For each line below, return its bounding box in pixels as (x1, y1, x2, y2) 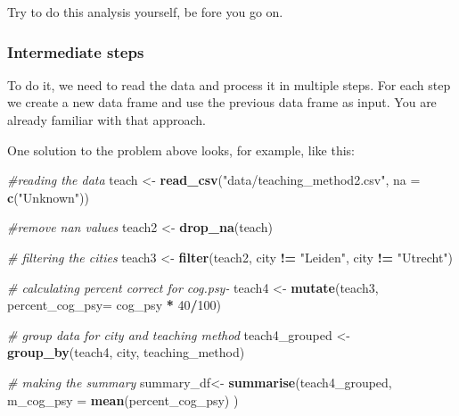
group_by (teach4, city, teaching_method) (7, 343, 245, 362)
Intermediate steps (7, 40, 144, 62)
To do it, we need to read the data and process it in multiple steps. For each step (7, 75, 451, 94)
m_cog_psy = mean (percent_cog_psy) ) (7, 390, 239, 409)
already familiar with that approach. (7, 111, 206, 129)
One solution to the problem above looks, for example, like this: (7, 140, 355, 159)
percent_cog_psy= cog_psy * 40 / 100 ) (7, 295, 221, 314)
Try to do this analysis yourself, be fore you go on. (7, 3, 283, 21)
